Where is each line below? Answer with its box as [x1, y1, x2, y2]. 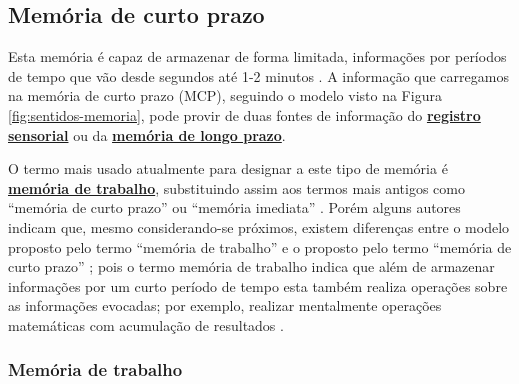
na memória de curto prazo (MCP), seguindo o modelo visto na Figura [8, 85, 442, 106]
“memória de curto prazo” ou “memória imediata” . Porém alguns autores [8, 197, 461, 218]
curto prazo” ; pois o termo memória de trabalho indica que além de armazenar [8, 256, 495, 277]
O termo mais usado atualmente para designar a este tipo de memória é [8, 158, 448, 179]
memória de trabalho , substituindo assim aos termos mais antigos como [8, 177, 465, 198]
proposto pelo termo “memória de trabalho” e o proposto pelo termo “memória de [8, 236, 512, 257]
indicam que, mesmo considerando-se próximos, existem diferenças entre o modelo [8, 216, 510, 237]
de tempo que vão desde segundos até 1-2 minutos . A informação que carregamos [8, 65, 509, 86]
